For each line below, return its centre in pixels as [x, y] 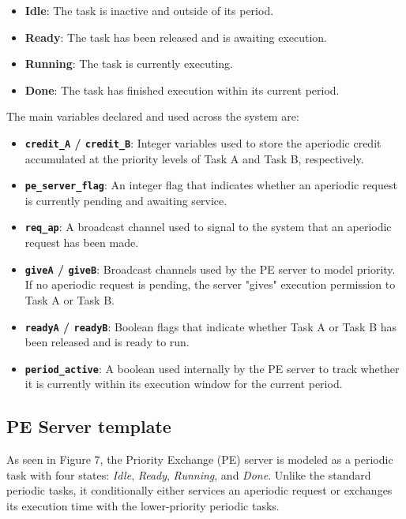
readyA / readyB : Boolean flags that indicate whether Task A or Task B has [211, 326]
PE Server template [89, 426]
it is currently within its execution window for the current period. [184, 384]
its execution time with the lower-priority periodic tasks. [143, 506]
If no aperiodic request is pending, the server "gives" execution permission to [210, 284]
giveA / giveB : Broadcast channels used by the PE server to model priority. [210, 269]
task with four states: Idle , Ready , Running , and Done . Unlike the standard [189, 474]
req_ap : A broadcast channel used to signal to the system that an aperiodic [208, 227]
